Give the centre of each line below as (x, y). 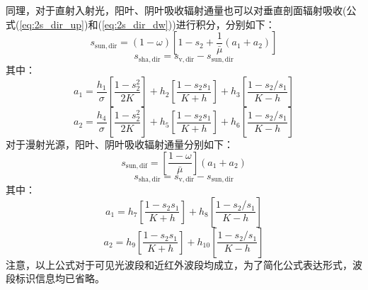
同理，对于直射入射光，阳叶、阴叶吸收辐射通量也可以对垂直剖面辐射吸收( (176, 10)
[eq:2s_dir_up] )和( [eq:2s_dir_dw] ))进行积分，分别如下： (147, 24)
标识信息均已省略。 (60, 278)
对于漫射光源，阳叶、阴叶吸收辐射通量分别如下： (120, 144)
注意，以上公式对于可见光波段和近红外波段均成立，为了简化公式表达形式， (179, 264)
